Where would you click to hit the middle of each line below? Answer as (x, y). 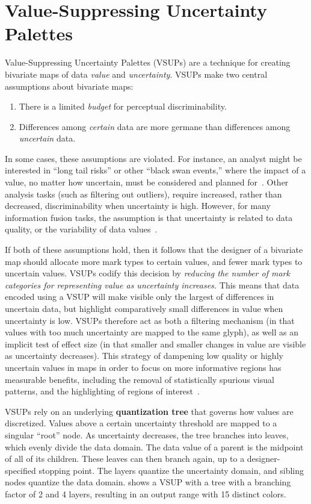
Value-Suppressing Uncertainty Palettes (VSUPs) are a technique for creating (148, 62)
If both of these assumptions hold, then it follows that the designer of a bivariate (154, 250)
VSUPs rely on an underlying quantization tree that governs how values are (149, 411)
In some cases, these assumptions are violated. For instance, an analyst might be (153, 158)
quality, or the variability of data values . (81, 229)
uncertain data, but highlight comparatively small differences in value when (144, 308)
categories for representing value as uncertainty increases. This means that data (152, 285)
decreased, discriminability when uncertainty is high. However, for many (138, 206)
